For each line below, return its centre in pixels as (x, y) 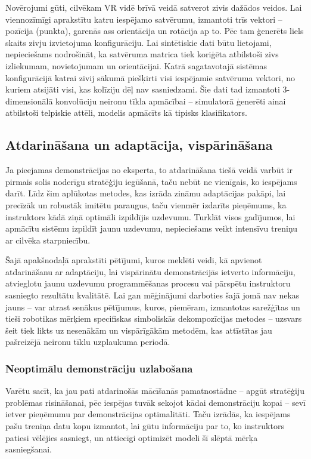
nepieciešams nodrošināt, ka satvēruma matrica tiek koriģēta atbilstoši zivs (142, 54)
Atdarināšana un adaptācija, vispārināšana (139, 145)
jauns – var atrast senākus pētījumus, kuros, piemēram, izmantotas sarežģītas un (153, 306)
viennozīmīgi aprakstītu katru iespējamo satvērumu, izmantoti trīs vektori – (144, 19)
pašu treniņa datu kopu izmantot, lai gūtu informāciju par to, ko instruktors (145, 426)
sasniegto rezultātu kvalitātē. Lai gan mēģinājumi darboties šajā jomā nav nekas (153, 295)
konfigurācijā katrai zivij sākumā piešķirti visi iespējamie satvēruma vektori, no (150, 77)
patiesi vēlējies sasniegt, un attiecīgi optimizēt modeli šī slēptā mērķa (132, 437)
